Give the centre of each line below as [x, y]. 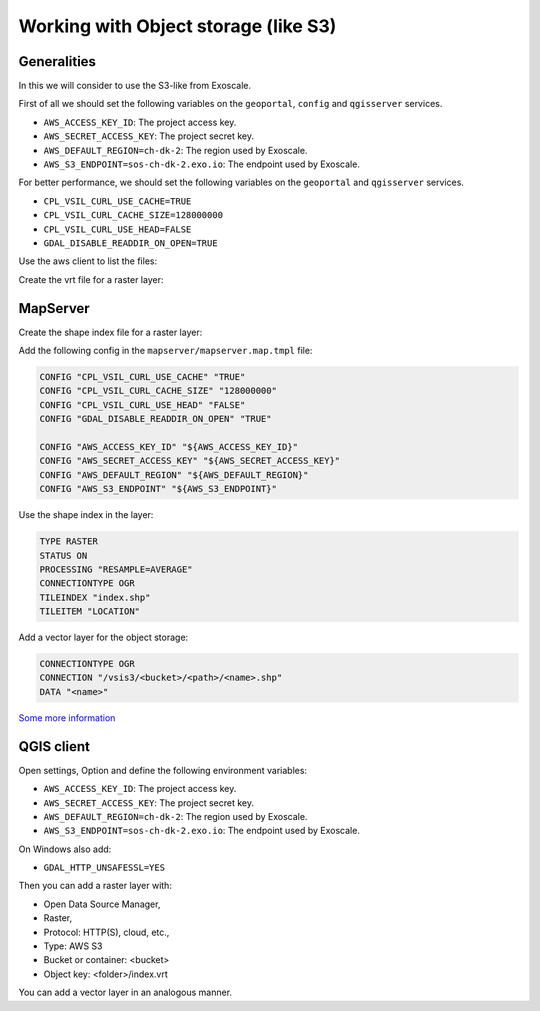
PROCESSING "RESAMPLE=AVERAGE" [116, 569]
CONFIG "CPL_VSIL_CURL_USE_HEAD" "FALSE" [142, 404]
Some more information [67, 717]
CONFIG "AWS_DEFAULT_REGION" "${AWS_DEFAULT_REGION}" [174, 474]
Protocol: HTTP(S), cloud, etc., [106, 932]
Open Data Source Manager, [102, 904]
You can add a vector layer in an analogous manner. [125, 992]
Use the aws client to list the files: [88, 261]
